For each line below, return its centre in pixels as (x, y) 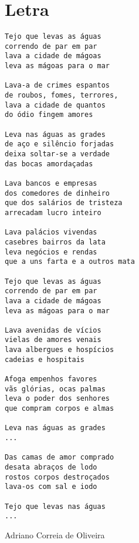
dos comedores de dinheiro (57, 193)
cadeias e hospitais (45, 359)
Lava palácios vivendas (51, 232)
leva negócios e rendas (51, 252)
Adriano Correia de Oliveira (55, 534)
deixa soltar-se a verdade (57, 154)
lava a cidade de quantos (55, 105)
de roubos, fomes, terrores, (62, 95)
